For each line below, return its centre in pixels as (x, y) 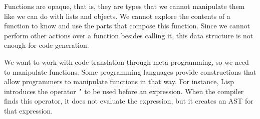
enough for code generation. (47, 45)
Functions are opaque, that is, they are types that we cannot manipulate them (124, 6)
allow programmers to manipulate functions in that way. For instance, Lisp (119, 81)
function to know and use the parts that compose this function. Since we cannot (127, 26)
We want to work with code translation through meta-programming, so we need (126, 61)
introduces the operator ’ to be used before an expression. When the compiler (124, 91)
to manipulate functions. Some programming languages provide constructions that (130, 71)
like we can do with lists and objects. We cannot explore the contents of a (117, 16)
